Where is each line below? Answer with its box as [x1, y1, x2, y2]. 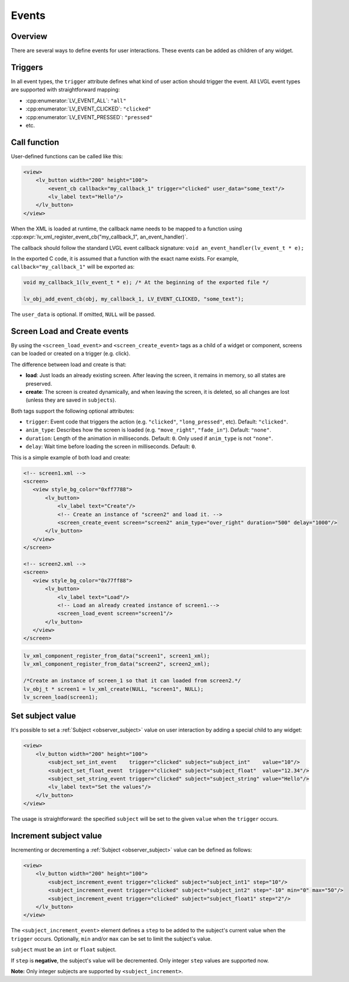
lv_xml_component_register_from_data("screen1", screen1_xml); [23, 653, 210, 660]
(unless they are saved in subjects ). [25, 396, 116, 404]
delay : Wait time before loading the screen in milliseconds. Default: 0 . [25, 443, 197, 450]
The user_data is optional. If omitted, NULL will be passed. [11, 311, 156, 318]
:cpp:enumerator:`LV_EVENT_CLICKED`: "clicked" [25, 105, 152, 112]
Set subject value [11, 711, 77, 721]
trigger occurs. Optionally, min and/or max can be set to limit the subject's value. [11, 935, 212, 942]
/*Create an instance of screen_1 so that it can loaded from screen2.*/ [23, 677, 241, 684]
